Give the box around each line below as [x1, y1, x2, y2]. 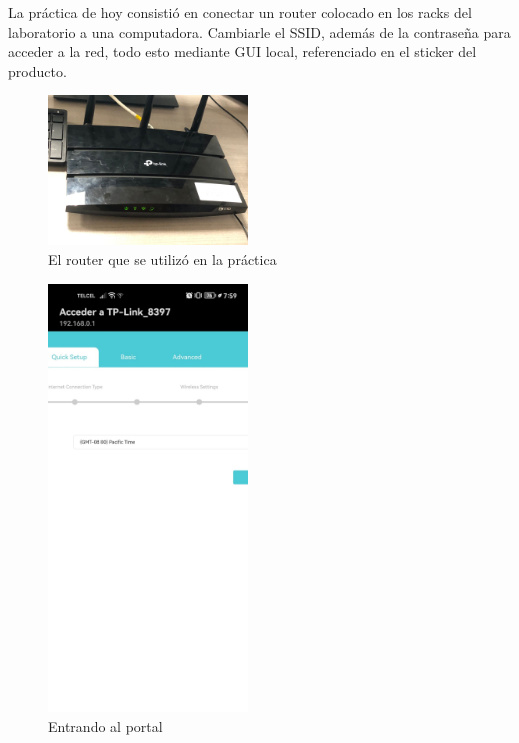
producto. [8, 60, 67, 81]
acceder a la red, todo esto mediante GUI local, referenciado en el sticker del [8, 41, 477, 62]
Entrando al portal [48, 715, 163, 736]
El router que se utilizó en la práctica [48, 248, 277, 269]
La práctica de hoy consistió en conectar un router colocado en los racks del [8, 2, 472, 22]
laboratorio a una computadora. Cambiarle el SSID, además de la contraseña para [8, 21, 511, 42]
